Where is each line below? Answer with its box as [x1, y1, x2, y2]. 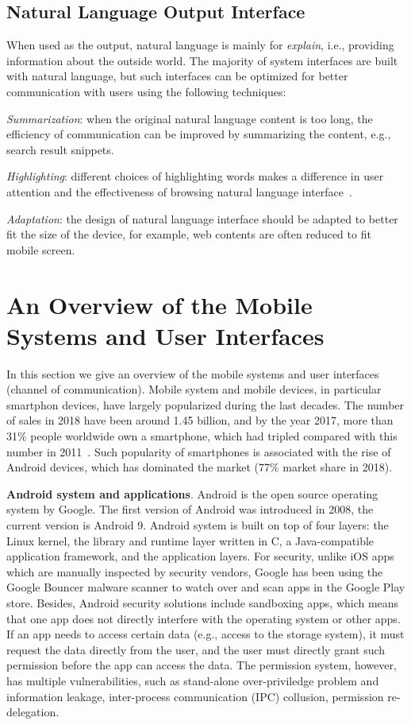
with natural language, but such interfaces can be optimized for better [6, 68, 348, 84]
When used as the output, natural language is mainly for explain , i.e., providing [6, 37, 394, 53]
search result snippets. [6, 141, 114, 157]
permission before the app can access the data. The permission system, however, [6, 657, 397, 673]
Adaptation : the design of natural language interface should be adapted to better [6, 210, 398, 227]
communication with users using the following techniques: [6, 83, 286, 99]
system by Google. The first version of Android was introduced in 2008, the [6, 501, 374, 518]
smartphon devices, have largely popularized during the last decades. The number [6, 396, 405, 413]
